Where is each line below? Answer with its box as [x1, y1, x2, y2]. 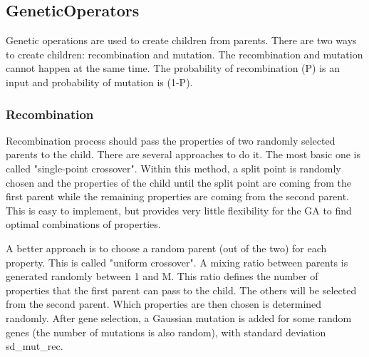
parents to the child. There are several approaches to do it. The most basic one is [6, 147, 360, 162]
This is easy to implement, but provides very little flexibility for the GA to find [6, 202, 352, 217]
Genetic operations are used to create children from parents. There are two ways [6, 33, 357, 48]
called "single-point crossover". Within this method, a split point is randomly [6, 160, 341, 175]
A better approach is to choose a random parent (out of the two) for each [6, 240, 327, 255]
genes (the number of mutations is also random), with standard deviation [6, 324, 326, 339]
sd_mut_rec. [6, 338, 63, 353]
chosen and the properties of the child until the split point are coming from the [6, 175, 351, 190]
